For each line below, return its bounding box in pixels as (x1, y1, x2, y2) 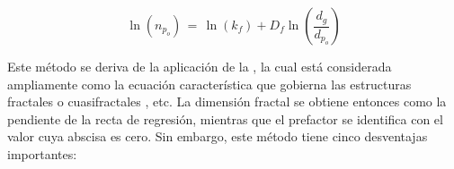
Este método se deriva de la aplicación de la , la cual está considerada (7, 57, 392, 75)
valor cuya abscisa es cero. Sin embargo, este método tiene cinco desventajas (7, 127, 428, 146)
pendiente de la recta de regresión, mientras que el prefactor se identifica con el (7, 109, 443, 128)
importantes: (7, 144, 77, 163)
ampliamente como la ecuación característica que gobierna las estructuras (7, 74, 412, 93)
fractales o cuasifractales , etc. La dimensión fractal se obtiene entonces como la (7, 92, 447, 111)
